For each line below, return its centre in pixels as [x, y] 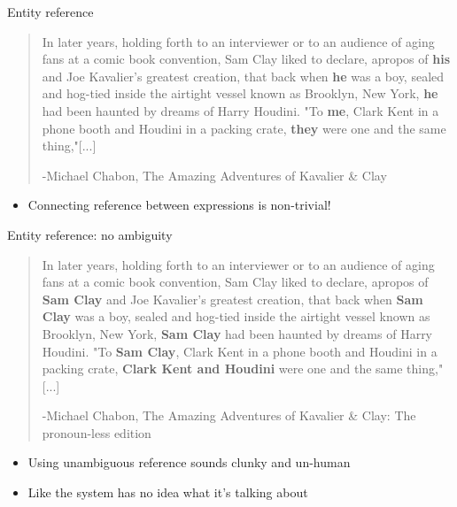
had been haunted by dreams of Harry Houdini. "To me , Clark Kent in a [240, 110]
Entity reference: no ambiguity [90, 234]
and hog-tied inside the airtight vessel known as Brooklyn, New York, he [240, 93]
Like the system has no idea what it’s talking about [168, 492]
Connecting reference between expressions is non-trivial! [179, 205]
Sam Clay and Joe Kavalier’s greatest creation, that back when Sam [232, 299]
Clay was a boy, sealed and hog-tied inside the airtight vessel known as [236, 316]
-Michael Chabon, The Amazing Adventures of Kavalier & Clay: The [229, 415]
